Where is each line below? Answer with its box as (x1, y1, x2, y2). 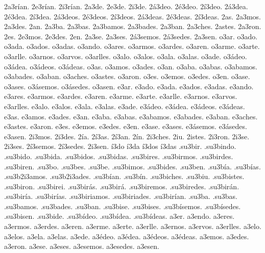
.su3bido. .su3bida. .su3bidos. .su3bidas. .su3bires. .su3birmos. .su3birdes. (4, 150, 233, 161)
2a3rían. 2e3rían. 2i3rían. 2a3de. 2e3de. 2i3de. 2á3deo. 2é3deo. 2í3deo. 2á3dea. (4, 1, 248, 11)
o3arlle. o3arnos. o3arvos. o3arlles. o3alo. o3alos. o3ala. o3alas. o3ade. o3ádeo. (4, 50, 247, 61)
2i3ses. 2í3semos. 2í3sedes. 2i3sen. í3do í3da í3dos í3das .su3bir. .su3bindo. (4, 141, 236, 151)
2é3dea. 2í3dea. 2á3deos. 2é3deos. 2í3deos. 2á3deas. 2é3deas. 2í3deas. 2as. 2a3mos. (4, 11, 261, 21)
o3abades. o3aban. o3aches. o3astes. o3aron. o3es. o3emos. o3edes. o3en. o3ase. (4, 71, 250, 82)
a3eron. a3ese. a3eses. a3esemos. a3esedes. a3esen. (4, 241, 159, 251)
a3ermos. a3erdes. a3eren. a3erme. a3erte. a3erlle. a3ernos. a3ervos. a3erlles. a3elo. (4, 221, 261, 232)
